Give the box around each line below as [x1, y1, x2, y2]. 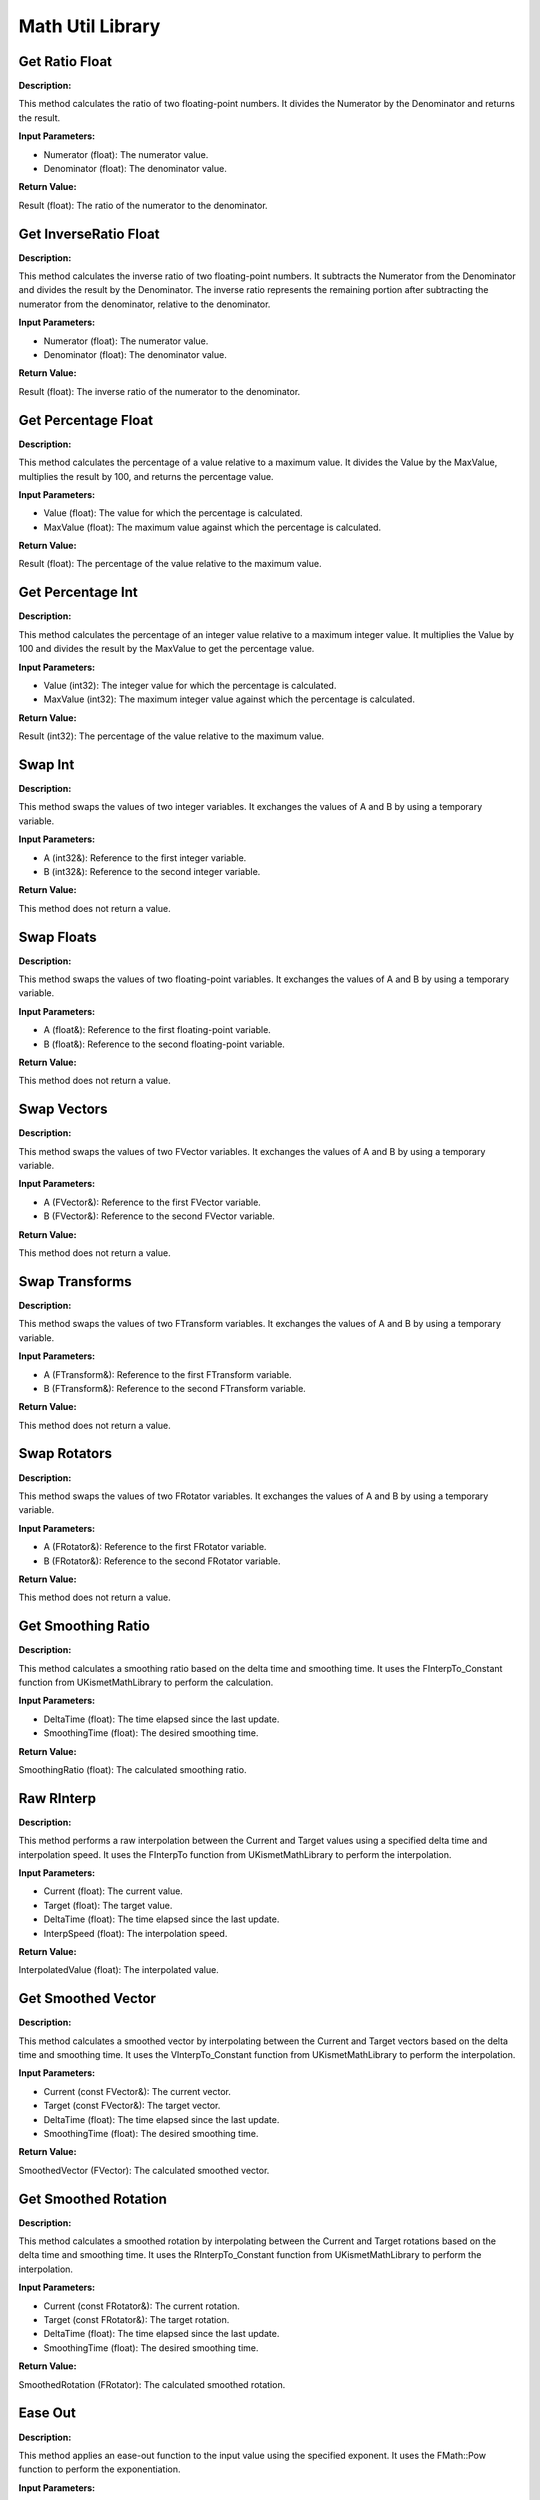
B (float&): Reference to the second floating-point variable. [43, 1038, 285, 1050]
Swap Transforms [18, 1273, 132, 1290]
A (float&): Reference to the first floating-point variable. [43, 1024, 272, 1036]
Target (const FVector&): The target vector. [43, 2100, 221, 2112]
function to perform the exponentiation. [18, 2463, 181, 2475]
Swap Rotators [18, 1445, 113, 1462]
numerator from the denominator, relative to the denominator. [18, 298, 271, 310]
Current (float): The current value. [43, 1885, 184, 1897]
